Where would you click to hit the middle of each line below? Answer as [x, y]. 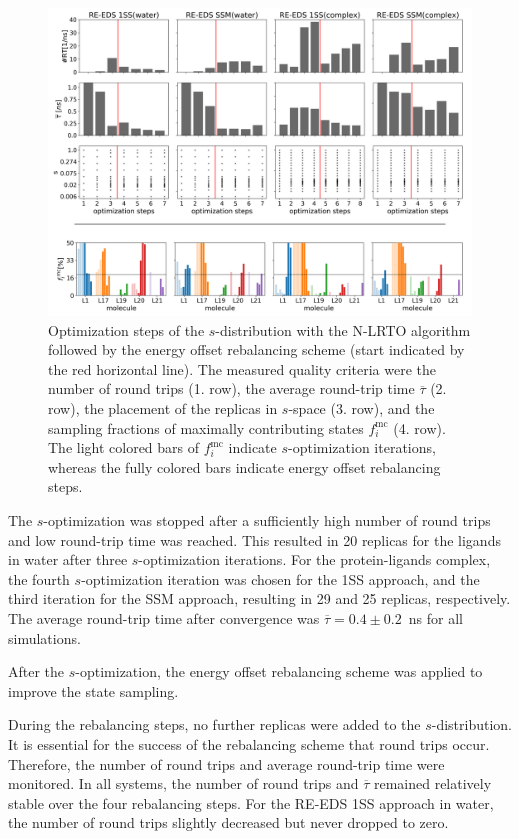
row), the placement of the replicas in [163, 408]
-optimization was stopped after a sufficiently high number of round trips [267, 520]
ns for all [435, 617]
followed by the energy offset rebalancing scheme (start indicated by [256, 349]
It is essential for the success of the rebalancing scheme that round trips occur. [249, 743]
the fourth [39, 578]
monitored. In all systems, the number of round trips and [183, 783]
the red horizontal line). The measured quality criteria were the [242, 368]
